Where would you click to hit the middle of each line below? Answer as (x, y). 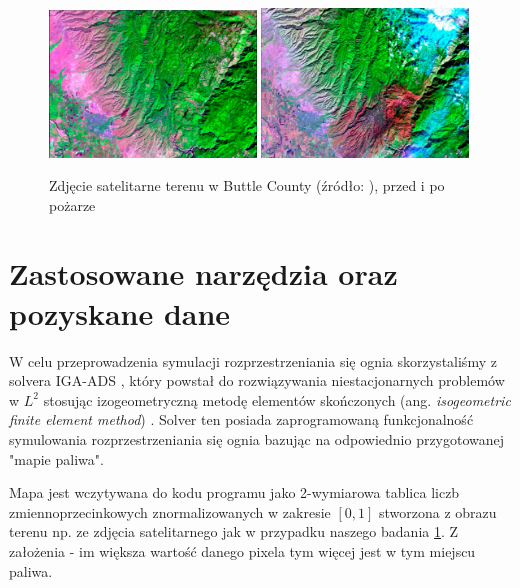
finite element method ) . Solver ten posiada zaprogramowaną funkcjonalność (241, 419)
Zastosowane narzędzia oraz (203, 273)
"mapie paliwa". (56, 458)
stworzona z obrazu (437, 511)
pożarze (72, 204)
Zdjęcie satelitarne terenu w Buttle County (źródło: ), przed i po (247, 185)
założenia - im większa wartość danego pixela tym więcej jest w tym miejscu (242, 550)
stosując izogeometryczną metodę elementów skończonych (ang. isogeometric (277, 399)
